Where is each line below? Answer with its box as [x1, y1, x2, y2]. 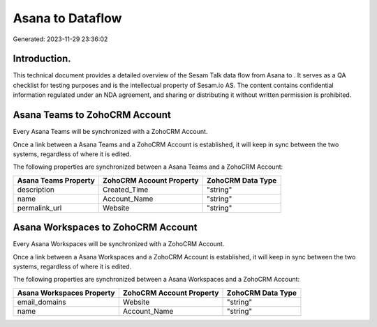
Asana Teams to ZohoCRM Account [13, 109, 171, 121]
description [17, 185, 55, 195]
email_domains [17, 297, 66, 307]
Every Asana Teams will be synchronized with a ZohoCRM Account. [13, 128, 208, 136]
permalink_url [17, 203, 62, 213]
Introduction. [13, 53, 71, 65]
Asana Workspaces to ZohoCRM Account [13, 222, 198, 234]
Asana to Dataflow [13, 10, 122, 26]
